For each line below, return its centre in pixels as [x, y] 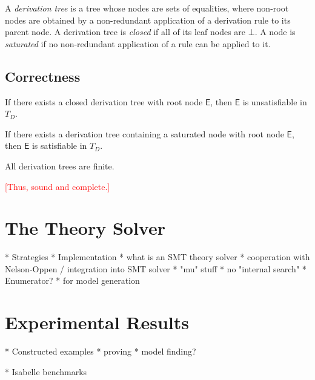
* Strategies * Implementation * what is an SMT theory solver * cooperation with [157, 257]
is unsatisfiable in [275, 101]
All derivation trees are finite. [60, 165]
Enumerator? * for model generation [72, 280]
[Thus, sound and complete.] [58, 186]
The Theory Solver [85, 228]
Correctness [43, 76]
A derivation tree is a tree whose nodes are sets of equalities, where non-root [147, 8]
